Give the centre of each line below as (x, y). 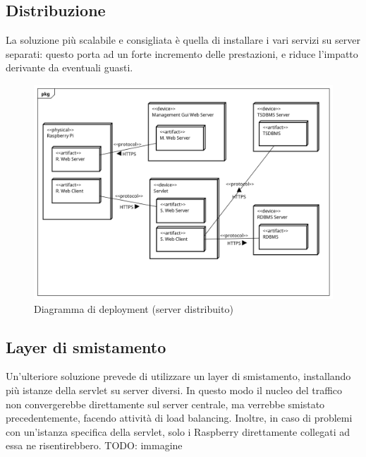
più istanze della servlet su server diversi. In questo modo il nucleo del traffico (174, 390)
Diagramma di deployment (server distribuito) (134, 308)
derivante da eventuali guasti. (69, 67)
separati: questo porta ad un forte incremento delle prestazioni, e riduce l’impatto (182, 53)
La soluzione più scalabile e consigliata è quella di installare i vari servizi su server (183, 40)
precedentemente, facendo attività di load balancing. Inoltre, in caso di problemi (179, 418)
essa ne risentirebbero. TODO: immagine (94, 445)
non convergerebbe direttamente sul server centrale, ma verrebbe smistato (165, 404)
